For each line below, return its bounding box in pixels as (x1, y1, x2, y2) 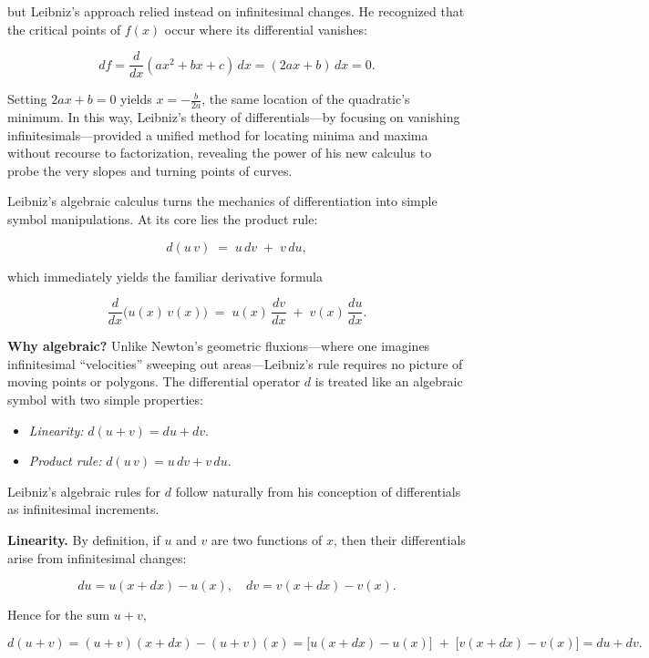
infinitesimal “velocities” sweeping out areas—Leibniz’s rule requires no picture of (7, 354, 463, 373)
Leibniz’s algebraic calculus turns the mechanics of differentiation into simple (7, 191, 438, 211)
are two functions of (211, 530, 323, 550)
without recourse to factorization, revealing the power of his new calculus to (7, 143, 432, 162)
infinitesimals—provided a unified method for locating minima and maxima (7, 125, 428, 144)
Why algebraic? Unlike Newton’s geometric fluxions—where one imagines (7, 336, 430, 355)
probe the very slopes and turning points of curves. (7, 160, 293, 180)
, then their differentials (333, 530, 466, 550)
